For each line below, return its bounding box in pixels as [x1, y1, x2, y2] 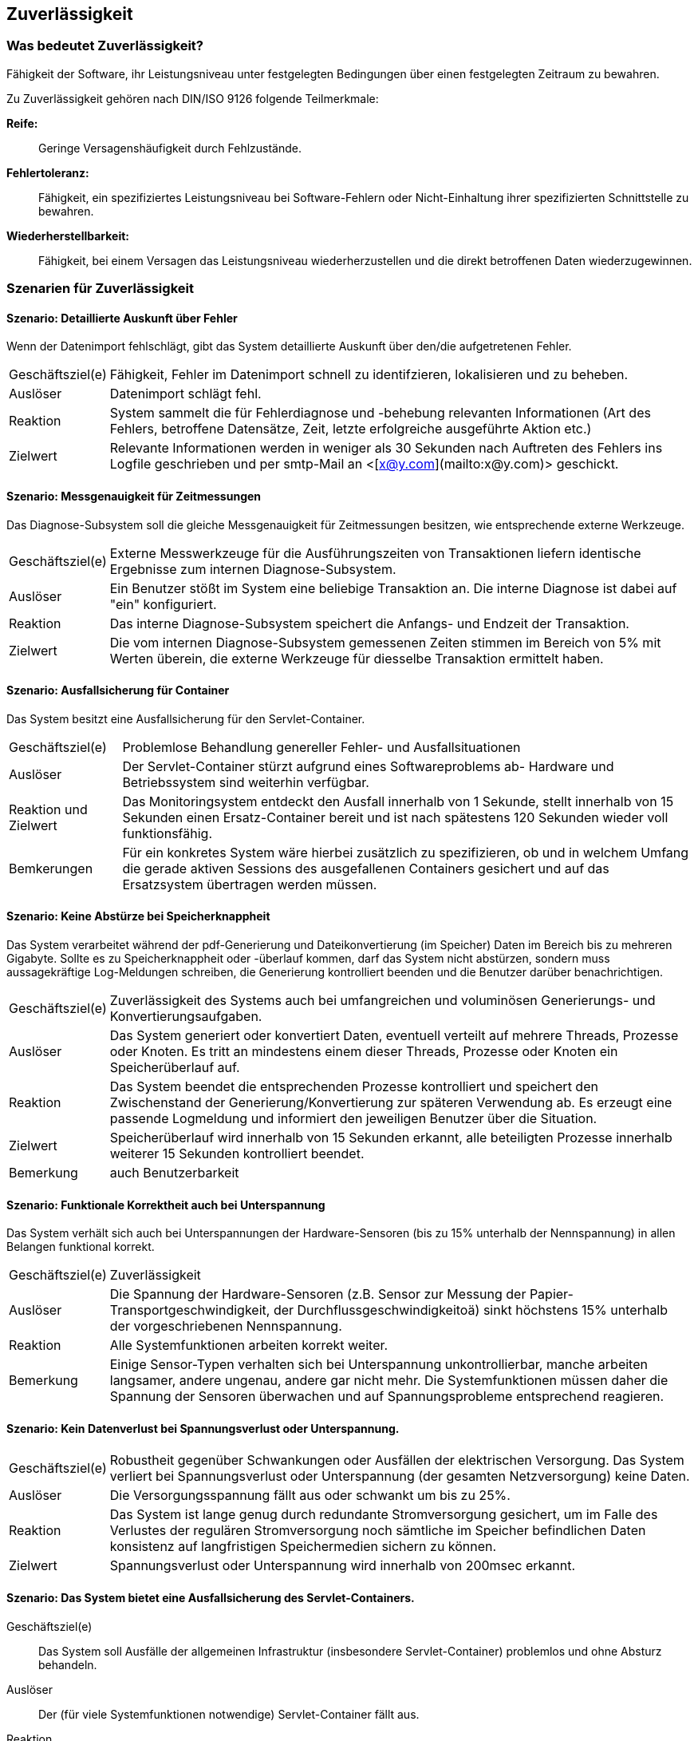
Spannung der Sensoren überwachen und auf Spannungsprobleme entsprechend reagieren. [109, 1388, 664, 1405]
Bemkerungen [9, 860, 93, 876]
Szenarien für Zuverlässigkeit [6, 280, 194, 297]
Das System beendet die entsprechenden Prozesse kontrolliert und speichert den [109, 1078, 598, 1095]
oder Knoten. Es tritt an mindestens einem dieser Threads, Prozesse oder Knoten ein [109, 1043, 618, 1060]
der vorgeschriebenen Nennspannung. [109, 1318, 342, 1335]
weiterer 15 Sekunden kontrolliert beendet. [109, 1145, 365, 1162]
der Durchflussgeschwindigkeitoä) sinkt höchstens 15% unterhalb [273, 1302, 668, 1319]
